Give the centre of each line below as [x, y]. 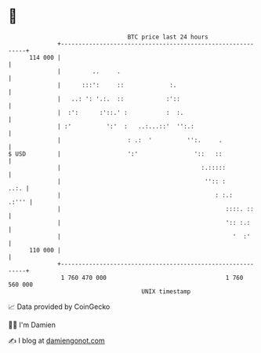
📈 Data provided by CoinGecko [59, 307]
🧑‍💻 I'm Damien [32, 325]
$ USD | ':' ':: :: [115, 154]
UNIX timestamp [166, 291]
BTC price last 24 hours [168, 37]
